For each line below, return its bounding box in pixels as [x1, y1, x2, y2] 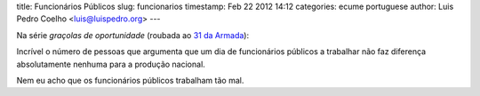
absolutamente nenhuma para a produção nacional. [16, 59, 206, 69]
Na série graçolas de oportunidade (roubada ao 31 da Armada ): [16, 29, 249, 40]
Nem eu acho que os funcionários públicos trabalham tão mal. [16, 75, 244, 85]
